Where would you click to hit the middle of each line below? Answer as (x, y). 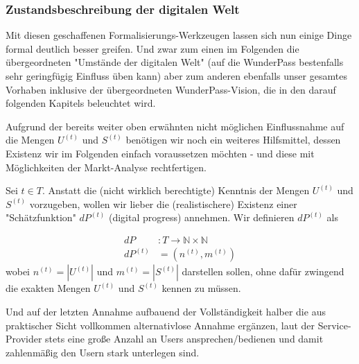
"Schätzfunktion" (41, 217)
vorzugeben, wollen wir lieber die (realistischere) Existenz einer (163, 203)
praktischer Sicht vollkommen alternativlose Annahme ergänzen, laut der (160, 325)
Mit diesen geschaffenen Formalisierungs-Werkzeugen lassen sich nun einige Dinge (179, 35)
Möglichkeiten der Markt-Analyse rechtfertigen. (106, 167)
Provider (24, 339)
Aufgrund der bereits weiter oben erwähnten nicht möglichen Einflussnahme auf (175, 126)
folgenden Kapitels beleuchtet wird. (81, 103)
